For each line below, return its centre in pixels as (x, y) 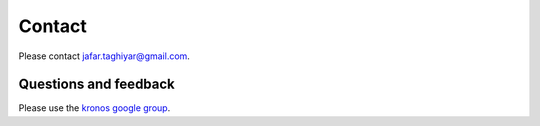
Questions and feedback (96, 84)
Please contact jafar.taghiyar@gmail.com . (104, 56)
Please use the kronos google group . (94, 108)
